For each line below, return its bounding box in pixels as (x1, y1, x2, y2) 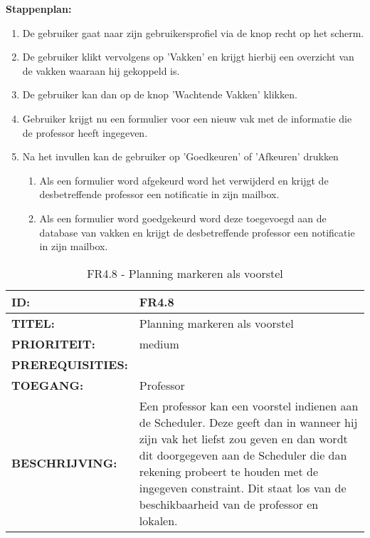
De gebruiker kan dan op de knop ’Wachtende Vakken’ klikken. (22, 87, 297, 102)
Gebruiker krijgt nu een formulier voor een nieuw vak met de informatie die (22, 110, 352, 125)
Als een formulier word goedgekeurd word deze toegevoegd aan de (39, 210, 327, 225)
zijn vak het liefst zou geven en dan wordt (139, 430, 348, 447)
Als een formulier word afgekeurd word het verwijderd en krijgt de (39, 172, 329, 187)
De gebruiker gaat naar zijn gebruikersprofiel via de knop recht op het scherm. (22, 25, 364, 40)
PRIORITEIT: (11, 335, 95, 352)
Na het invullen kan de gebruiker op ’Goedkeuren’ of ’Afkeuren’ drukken (22, 149, 339, 164)
